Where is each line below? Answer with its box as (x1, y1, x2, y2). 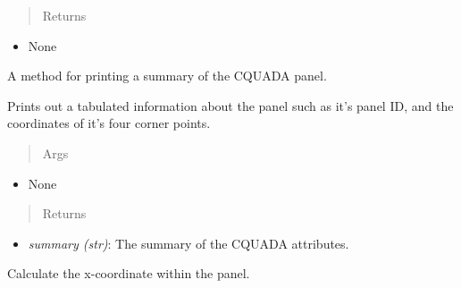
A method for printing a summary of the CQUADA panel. (7, 66, 327, 85)
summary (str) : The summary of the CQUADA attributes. (28, 233, 349, 252)
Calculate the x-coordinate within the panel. (7, 264, 250, 283)
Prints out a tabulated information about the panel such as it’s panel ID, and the (7, 96, 454, 114)
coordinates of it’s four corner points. (7, 114, 211, 132)
